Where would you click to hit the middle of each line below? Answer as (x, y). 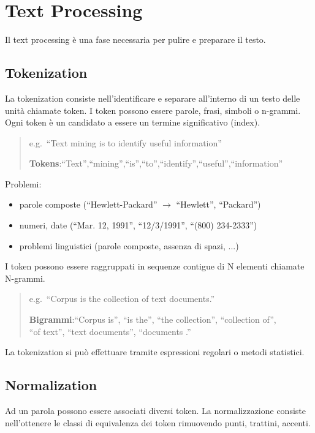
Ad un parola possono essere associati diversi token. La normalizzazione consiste (155, 411)
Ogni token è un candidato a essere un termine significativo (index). (133, 122)
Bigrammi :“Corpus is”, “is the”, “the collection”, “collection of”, (153, 319)
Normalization (51, 385)
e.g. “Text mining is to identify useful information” (125, 142)
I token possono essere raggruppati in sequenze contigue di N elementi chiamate (155, 266)
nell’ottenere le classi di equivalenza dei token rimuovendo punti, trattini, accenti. (158, 422)
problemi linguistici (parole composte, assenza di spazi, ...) (129, 245)
